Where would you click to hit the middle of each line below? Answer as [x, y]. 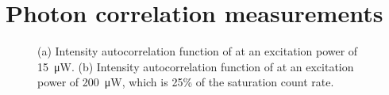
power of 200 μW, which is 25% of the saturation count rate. [186, 82]
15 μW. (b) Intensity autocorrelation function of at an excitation [196, 66]
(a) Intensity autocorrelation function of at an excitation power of [198, 51]
